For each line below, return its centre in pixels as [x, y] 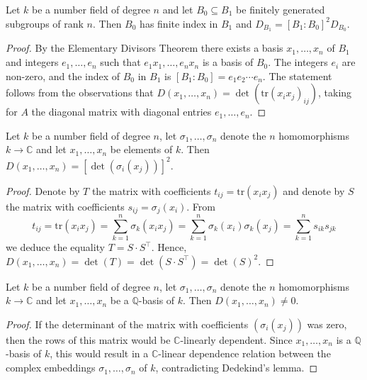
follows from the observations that [80, 93]
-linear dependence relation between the [244, 353]
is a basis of [228, 62]
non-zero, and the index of [63, 76]
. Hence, [169, 247]
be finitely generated [281, 9]
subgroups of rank [45, 23]
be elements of [141, 149]
